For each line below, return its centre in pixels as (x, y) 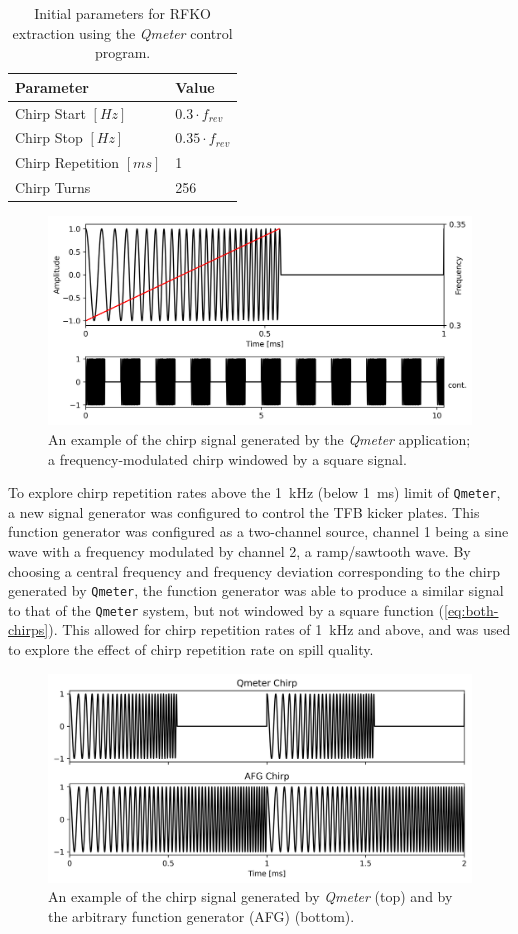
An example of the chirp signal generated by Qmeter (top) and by (250, 896)
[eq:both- (471, 609)
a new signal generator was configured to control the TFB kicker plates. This (244, 511)
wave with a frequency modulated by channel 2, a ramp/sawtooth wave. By (239, 550)
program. (122, 52)
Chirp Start (50, 112)
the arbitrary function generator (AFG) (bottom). (201, 915)
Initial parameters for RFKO (122, 13)
